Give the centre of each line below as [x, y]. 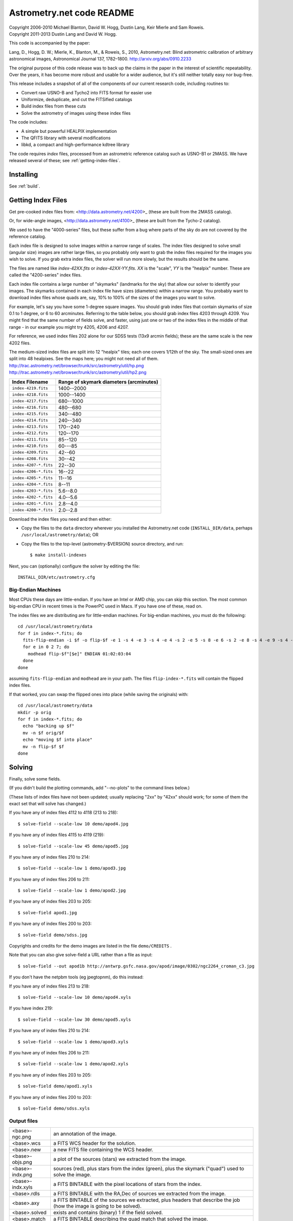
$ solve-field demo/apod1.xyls [55, 1086]
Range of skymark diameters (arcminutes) [108, 382]
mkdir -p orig [34, 712]
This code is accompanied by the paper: [50, 43]
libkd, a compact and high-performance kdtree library [75, 145]
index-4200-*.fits [32, 510]
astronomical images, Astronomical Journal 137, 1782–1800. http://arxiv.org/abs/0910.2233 [100, 59]
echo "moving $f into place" [58, 740]
